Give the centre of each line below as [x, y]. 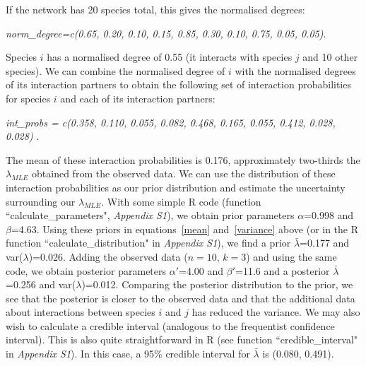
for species [28, 98]
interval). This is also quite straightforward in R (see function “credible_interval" [182, 340]
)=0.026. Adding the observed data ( [108, 256]
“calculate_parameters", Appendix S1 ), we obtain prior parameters [150, 215]
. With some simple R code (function [181, 201]
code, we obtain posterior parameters [86, 270]
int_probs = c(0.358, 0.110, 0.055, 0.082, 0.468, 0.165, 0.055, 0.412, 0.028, [171, 122]
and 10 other [330, 57]
